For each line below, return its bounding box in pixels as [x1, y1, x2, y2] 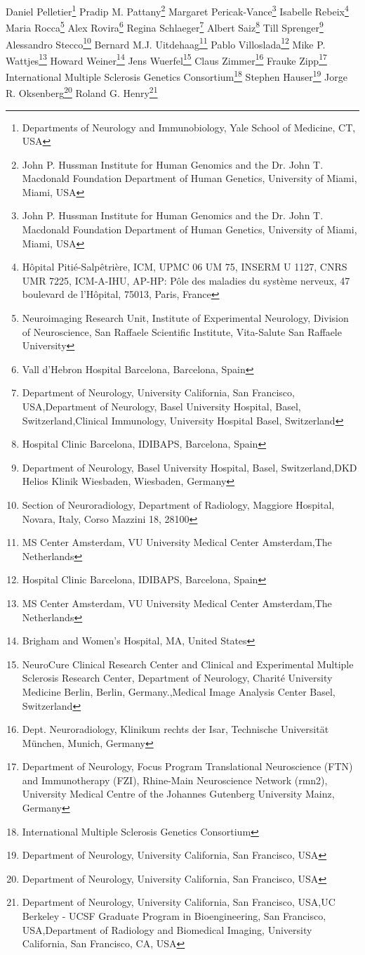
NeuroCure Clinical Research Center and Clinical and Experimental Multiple [22, 656, 354, 671]
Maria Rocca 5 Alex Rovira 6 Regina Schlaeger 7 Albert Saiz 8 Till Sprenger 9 [6, 18, 324, 34]
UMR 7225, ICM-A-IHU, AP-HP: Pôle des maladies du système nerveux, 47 [22, 273, 350, 287]
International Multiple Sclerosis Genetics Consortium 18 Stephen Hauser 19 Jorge [6, 67, 348, 84]
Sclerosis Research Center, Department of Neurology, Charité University [22, 670, 333, 685]
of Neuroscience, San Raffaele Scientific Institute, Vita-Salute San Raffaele [22, 324, 342, 339]
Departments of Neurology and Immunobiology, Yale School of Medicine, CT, [22, 119, 356, 134]
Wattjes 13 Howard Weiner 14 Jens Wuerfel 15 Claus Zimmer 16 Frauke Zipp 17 [6, 51, 327, 67]
